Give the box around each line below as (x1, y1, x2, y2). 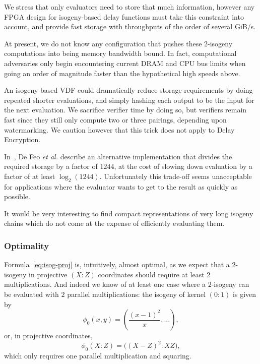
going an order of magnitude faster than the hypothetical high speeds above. (4, 68, 240, 78)
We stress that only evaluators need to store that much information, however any (4, 2, 255, 12)
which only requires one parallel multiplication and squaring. (4, 350, 191, 361)
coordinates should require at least (98, 269, 205, 279)
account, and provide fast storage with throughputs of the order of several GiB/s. (4, 21, 256, 32)
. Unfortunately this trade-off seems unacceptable (99, 170, 252, 181)
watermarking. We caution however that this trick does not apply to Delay (4, 124, 235, 135)
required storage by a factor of (4, 161, 98, 171)
